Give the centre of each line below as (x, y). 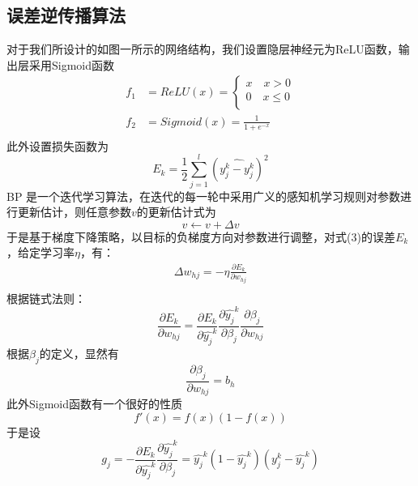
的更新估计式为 (176, 212)
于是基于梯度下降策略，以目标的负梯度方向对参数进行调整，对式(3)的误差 (201, 236)
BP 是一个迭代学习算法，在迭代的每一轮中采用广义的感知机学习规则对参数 (204, 196)
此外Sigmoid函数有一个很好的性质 (95, 404)
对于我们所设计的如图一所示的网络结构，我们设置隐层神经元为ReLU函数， (203, 49)
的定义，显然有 (79, 354)
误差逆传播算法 (66, 15)
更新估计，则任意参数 (74, 212)
